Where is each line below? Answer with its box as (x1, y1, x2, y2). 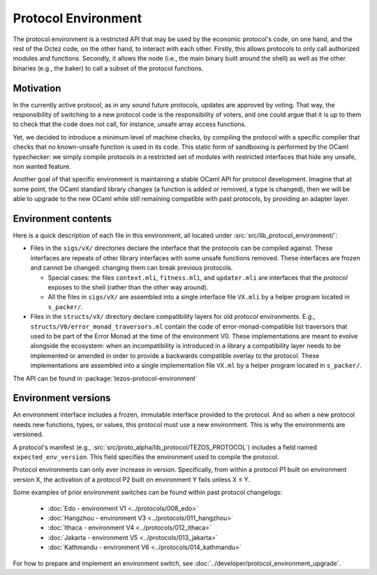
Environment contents (13, 213, 112, 225)
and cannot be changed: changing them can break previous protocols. (30, 264, 233, 272)
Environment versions (13, 392, 111, 404)
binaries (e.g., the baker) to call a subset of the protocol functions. (13, 64, 204, 73)
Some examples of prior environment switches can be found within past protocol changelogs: (13, 488, 283, 497)
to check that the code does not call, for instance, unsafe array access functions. (13, 120, 247, 128)
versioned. (13, 430, 44, 439)
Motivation (13, 82, 61, 94)
